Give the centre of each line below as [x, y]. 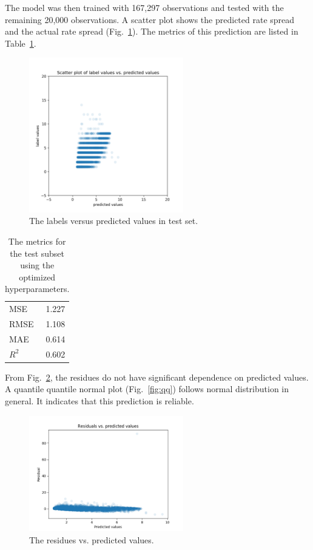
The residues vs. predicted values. [92, 539]
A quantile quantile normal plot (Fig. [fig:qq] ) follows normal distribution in [147, 389]
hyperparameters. [37, 289]
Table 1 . [21, 43]
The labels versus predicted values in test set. [114, 221]
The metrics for [37, 241]
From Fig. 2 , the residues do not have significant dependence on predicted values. [157, 377]
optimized [37, 277]
